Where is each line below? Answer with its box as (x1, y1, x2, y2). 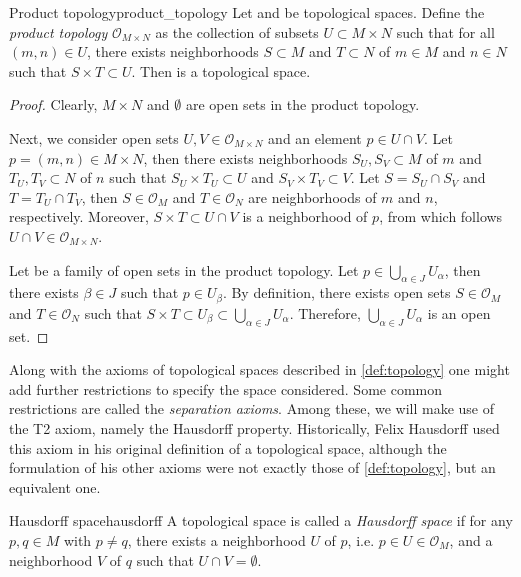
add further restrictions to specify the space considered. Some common (9, 378, 443, 399)
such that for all (396, 21, 495, 42)
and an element (268, 127, 362, 148)
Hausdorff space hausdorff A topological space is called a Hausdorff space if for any (9, 510, 513, 531)
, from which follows (379, 206, 503, 227)
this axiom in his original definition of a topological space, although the (9, 437, 447, 458)
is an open (427, 302, 491, 323)
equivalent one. (9, 476, 101, 497)
